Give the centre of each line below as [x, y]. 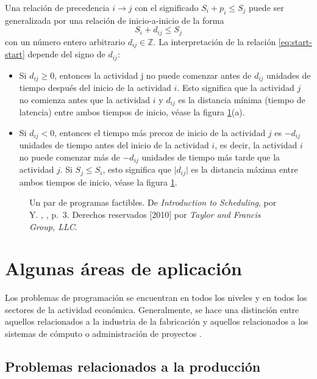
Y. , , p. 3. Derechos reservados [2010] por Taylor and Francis [145, 214]
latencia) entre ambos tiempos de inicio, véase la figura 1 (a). [132, 112]
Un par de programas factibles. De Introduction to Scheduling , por [153, 202]
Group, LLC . [53, 226]
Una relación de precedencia [57, 7]
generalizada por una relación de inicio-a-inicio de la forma [115, 20]
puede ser [266, 7]
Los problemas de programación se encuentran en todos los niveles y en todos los [156, 298]
